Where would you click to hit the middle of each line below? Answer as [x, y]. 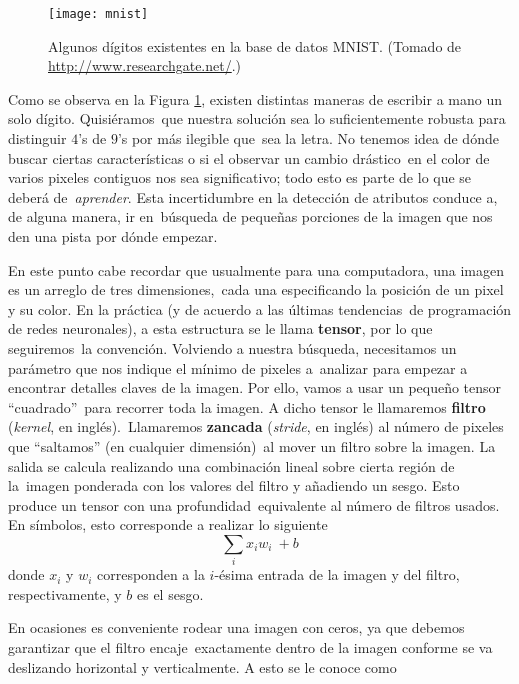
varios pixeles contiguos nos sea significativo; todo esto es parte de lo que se [240, 177]
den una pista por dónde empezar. [113, 236]
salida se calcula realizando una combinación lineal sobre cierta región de [231, 465]
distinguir [37, 138]
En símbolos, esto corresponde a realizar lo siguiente [168, 524]
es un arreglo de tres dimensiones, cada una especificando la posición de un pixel [256, 289]
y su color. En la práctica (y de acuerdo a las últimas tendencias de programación [260, 308]
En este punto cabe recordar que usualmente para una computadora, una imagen [256, 269]
